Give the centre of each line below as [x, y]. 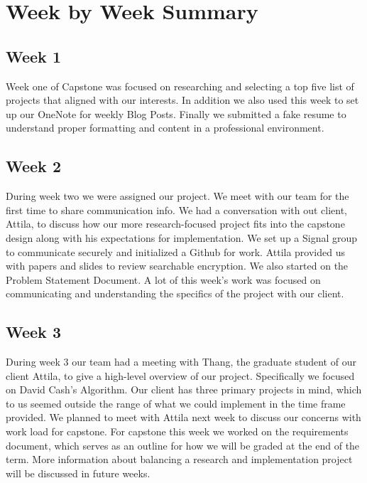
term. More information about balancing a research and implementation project [179, 459]
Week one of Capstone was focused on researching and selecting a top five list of [180, 86]
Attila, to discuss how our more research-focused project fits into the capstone [175, 224]
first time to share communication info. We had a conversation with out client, [177, 209]
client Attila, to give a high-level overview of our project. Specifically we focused [180, 375]
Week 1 [33, 56]
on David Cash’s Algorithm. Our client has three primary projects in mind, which [184, 389]
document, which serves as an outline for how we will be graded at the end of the [183, 445]
